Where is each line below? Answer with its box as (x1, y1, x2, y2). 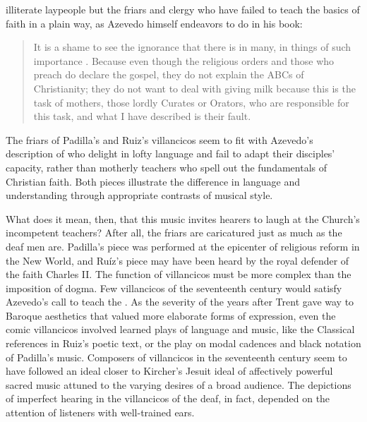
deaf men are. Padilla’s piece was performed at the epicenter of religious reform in (6, 239, 360, 253)
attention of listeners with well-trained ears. (6, 405, 195, 420)
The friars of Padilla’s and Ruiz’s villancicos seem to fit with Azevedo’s (6, 132, 313, 147)
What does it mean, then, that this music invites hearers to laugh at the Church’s (6, 211, 360, 226)
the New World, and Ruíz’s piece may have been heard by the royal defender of (6, 253, 349, 267)
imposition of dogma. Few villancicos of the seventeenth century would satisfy (6, 280, 342, 295)
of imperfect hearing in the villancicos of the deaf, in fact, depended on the (6, 391, 330, 406)
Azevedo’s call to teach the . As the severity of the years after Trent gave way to (6, 294, 354, 309)
